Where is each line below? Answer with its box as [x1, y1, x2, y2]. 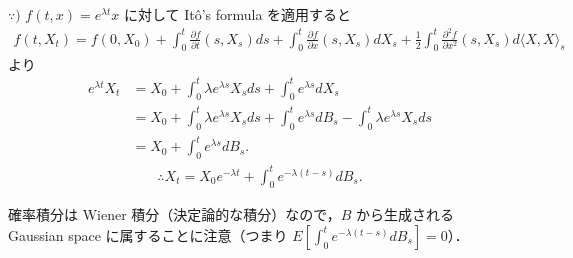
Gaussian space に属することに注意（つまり [8, 225, 288, 245]
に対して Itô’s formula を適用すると [123, 4, 352, 24]
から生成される [356, 204, 455, 225]
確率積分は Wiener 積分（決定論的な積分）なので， [8, 204, 341, 225]
